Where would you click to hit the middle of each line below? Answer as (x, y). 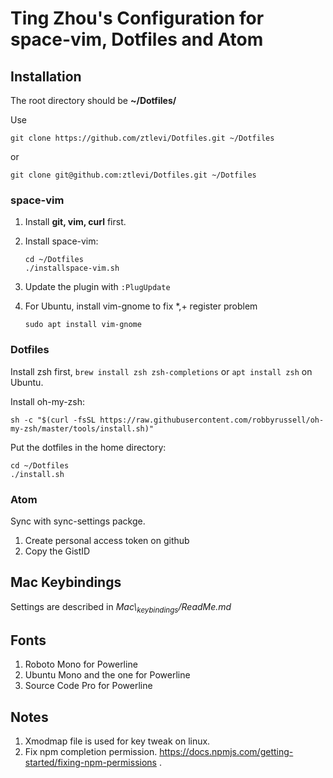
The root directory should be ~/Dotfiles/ (93, 100)
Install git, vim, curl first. (75, 222)
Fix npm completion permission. (91, 752)
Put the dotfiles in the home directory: (88, 447)
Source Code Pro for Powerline (88, 686)
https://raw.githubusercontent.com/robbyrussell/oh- (212, 420)
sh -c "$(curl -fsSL (53, 420)
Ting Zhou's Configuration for (137, 18)
